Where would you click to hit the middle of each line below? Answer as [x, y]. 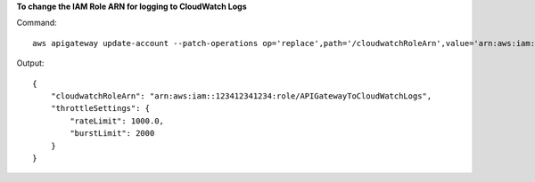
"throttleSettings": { [100, 108]
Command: [37, 23]
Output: [30, 63]
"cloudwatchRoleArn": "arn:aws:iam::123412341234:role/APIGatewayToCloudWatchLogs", [241, 96]
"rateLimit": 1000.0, [117, 121]
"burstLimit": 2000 [112, 134]
